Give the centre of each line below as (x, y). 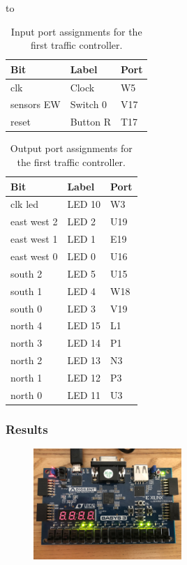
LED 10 (84, 204)
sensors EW (36, 104)
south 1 (27, 291)
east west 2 (34, 221)
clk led (25, 204)
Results (27, 429)
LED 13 (84, 360)
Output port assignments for (71, 148)
